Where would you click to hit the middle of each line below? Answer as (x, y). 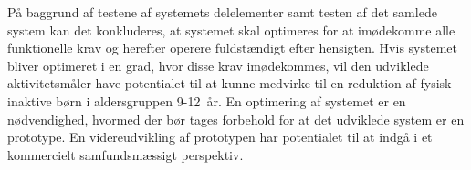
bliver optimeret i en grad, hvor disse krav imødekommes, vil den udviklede (218, 65)
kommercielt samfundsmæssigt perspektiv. (126, 154)
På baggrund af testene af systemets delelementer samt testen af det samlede (222, 12)
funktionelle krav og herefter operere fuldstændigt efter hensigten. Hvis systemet (232, 48)
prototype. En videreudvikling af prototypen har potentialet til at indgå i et (220, 137)
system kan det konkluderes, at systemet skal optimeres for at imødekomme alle (231, 30)
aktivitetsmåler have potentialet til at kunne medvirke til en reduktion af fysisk (230, 83)
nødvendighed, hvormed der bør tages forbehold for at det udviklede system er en (236, 119)
